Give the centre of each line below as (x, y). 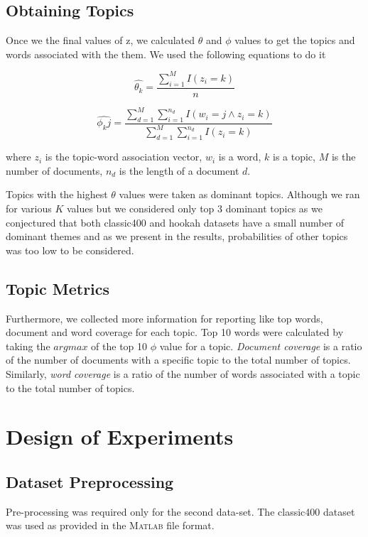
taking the (28, 346)
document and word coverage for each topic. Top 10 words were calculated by (175, 332)
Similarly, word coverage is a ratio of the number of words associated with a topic (183, 373)
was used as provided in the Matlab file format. (110, 525)
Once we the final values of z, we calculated (101, 40)
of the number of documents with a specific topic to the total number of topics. (178, 360)
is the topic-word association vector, (124, 157)
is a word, (240, 157)
